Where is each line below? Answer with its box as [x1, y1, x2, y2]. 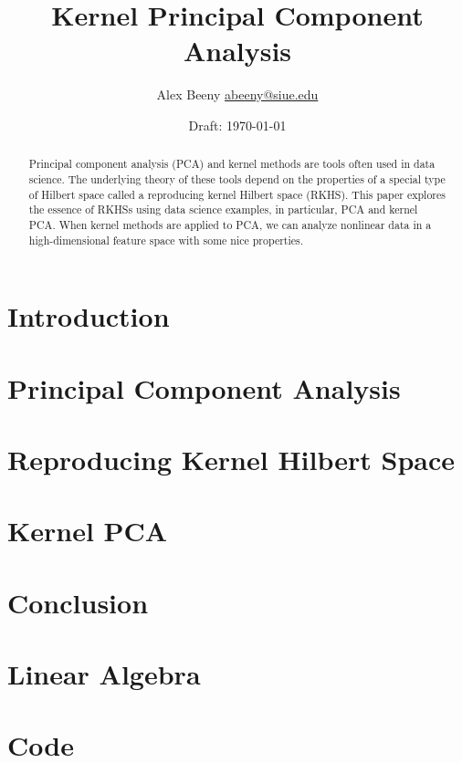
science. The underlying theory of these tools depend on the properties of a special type [28, 171, 446, 186]
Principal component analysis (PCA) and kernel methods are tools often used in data [28, 156, 436, 172]
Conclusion [7, 583, 149, 621]
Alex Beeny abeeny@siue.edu [156, 85, 319, 104]
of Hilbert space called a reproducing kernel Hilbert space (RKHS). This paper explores [28, 186, 446, 202]
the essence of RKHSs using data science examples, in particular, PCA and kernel [28, 202, 418, 217]
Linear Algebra [7, 655, 201, 693]
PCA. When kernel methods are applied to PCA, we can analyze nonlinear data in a [28, 216, 432, 232]
